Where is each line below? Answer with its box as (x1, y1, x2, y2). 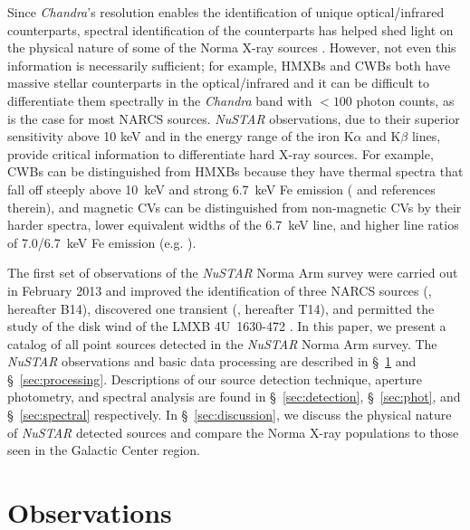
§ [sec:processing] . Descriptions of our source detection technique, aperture (7, 369, 423, 388)
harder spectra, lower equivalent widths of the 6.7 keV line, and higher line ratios (7, 215, 459, 234)
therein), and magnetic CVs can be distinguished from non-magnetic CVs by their (7, 197, 462, 216)
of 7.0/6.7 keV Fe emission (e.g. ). (7, 232, 197, 251)
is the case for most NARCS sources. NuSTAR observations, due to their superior (7, 109, 460, 128)
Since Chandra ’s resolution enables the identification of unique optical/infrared (7, 3, 445, 21)
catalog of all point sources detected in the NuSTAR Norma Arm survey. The (7, 334, 437, 353)
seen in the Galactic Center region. (7, 440, 200, 459)
